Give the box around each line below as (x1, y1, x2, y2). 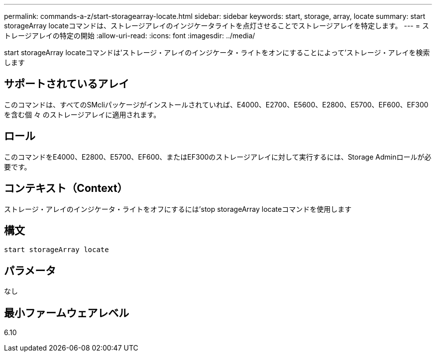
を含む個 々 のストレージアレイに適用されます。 (4, 110, 161, 119)
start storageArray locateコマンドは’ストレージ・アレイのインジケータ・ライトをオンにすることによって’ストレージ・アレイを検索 (4, 48, 430, 57)
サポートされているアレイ (4, 78, 129, 90)
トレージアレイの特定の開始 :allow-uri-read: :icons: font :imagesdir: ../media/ (4, 31, 255, 40)
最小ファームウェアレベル (4, 306, 129, 319)
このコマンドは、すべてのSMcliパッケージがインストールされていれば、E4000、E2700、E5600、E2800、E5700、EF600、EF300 (4, 100, 429, 109)
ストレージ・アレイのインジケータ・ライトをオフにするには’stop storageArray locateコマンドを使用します (4, 204, 352, 213)
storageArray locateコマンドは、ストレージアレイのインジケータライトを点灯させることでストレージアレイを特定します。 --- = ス (4, 21, 429, 30)
